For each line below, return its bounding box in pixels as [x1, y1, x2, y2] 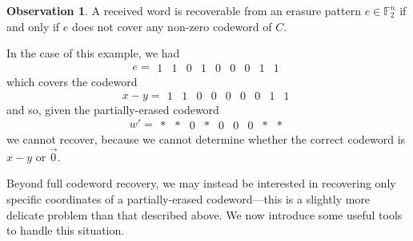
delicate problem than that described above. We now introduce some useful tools [6, 206, 403, 223]
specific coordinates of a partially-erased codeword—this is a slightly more [6, 191, 371, 207]
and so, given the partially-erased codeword [6, 101, 219, 118]
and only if [6, 18, 60, 34]
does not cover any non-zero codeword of [72, 18, 272, 34]
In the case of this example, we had [6, 45, 180, 61]
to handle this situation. [6, 222, 125, 239]
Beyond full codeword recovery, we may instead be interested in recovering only [6, 175, 396, 192]
